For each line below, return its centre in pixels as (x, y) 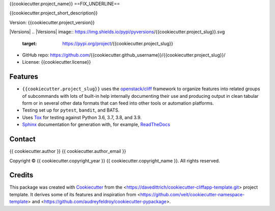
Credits (21, 175)
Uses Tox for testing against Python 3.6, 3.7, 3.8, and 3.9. (82, 117)
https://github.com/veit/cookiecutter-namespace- (193, 194)
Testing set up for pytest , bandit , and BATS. (71, 110)
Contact (22, 139)
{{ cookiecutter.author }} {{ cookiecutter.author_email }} (68, 151)
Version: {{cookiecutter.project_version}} (52, 22)
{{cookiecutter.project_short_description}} (53, 13)
